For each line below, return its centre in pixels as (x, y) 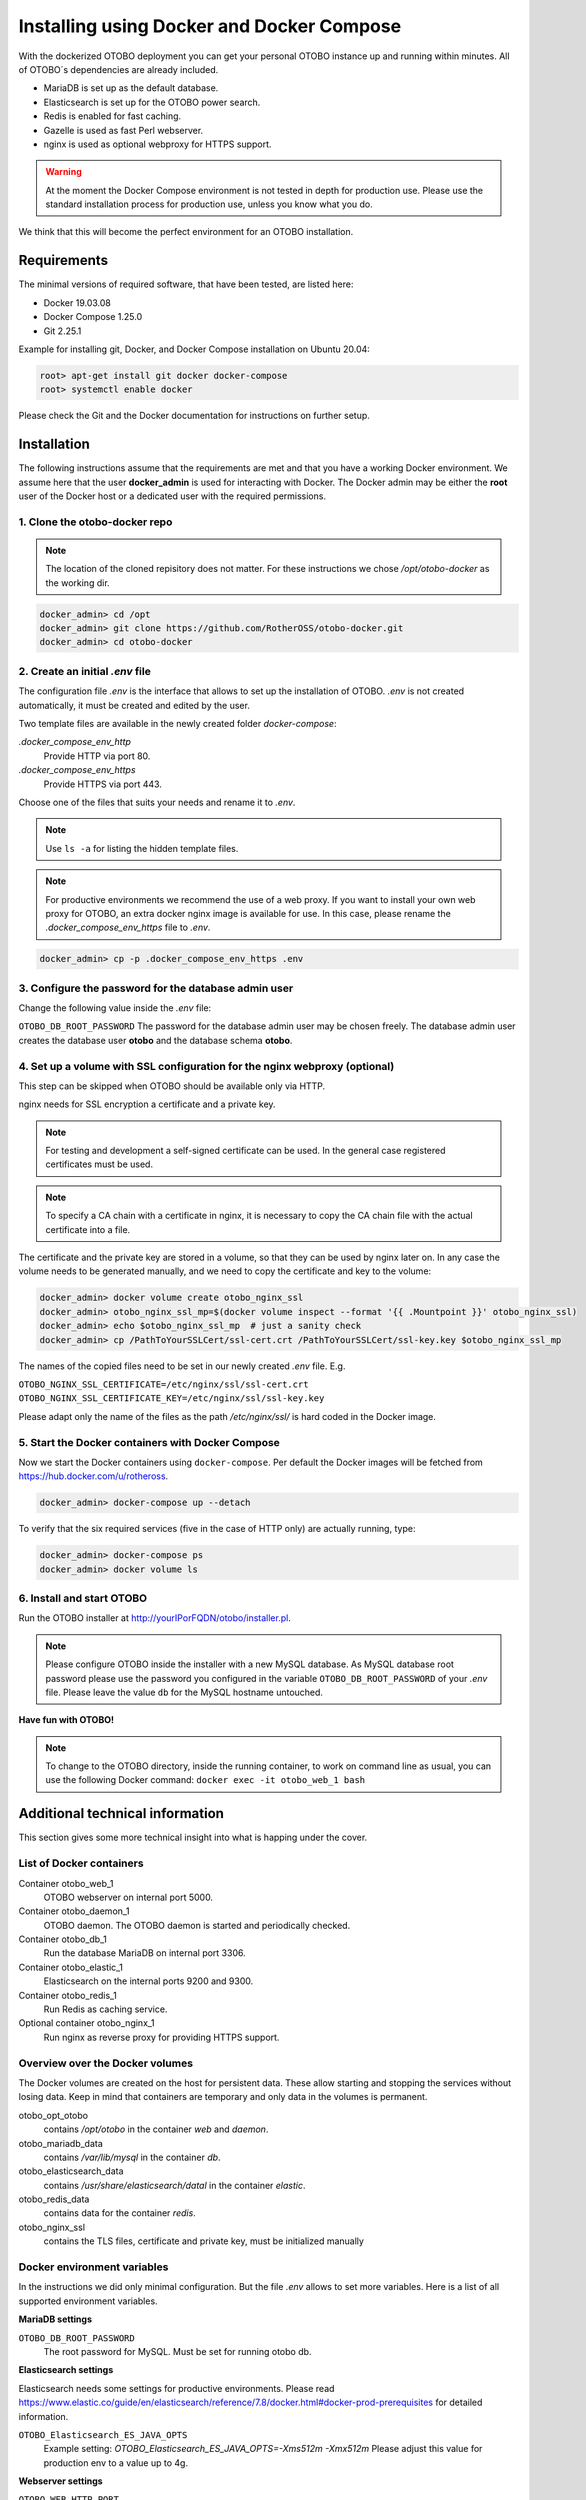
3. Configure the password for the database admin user (156, 988)
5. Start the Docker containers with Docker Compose (149, 1442)
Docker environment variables (93, 2267)
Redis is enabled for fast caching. (112, 116)
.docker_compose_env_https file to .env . (128, 927)
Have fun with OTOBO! (66, 1720)
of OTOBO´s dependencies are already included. (118, 69)
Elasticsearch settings (66, 2370)
